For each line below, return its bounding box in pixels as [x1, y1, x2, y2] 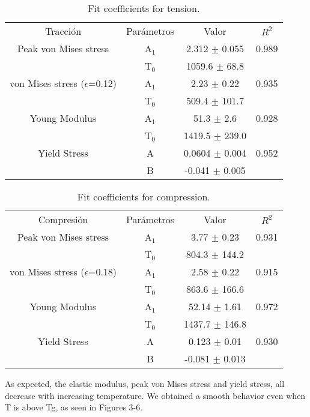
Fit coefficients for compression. [77, 190, 210, 203]
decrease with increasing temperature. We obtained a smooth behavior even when [5, 389, 306, 401]
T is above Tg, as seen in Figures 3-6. [5, 401, 143, 413]
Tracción [45, 24, 82, 38]
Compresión [38, 212, 88, 226]
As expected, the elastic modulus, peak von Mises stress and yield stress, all [5, 377, 285, 389]
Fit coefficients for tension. [88, 1, 200, 15]
